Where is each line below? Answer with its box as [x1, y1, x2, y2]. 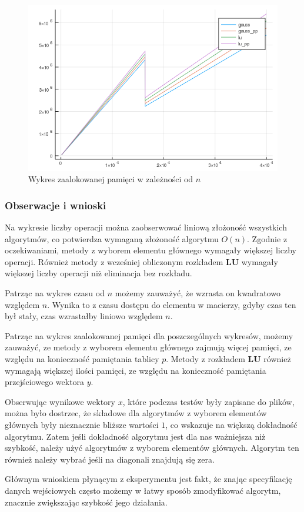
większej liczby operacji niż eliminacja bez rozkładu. [5, 267, 192, 279]
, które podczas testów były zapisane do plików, [122, 395, 295, 407]
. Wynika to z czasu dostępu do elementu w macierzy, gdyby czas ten [47, 298, 296, 310]
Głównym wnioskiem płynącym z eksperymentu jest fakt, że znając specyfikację [5, 473, 292, 485]
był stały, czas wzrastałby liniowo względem [5, 310, 163, 322]
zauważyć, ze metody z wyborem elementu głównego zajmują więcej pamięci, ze [5, 341, 292, 353]
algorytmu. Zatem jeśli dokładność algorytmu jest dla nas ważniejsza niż [5, 430, 266, 442]
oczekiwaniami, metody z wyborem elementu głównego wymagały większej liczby [5, 244, 296, 256]
